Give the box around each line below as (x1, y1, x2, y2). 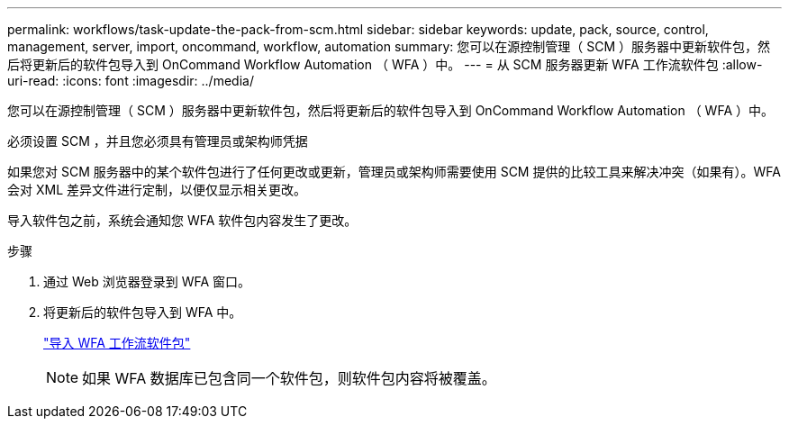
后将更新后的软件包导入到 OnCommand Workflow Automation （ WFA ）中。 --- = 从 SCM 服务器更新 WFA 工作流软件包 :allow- (7, 57, 763, 72)
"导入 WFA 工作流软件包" (43, 335, 191, 350)
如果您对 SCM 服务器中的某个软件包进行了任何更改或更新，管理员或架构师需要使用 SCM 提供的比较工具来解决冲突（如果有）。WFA (7, 164, 781, 179)
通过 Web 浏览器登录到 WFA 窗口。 (43, 274, 251, 289)
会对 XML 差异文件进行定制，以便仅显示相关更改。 (7, 182, 306, 197)
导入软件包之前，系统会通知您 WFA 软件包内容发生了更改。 (7, 213, 358, 228)
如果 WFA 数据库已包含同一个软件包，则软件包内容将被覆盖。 (82, 369, 496, 387)
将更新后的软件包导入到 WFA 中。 (43, 304, 242, 320)
